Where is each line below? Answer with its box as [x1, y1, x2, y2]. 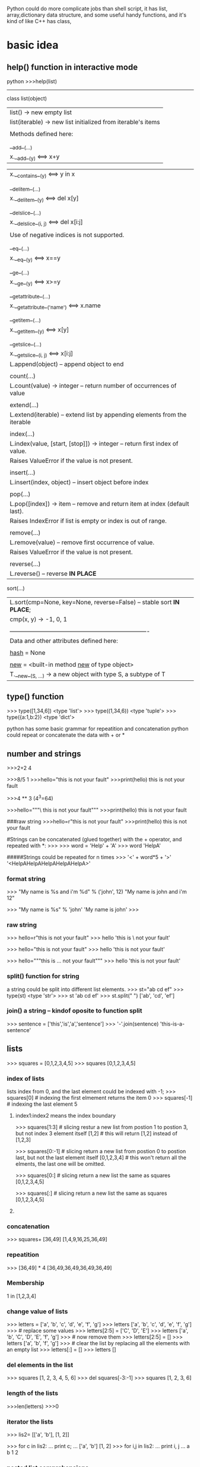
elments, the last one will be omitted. [15, 1160, 106, 1167]
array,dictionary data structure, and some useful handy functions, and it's [7, 11, 186, 18]
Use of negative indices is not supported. [9, 231, 125, 239]
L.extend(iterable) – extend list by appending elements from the [9, 411, 187, 419]
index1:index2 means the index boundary [15, 1112, 116, 1119]
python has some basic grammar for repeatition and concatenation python [7, 725, 189, 733]
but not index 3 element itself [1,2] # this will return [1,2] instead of [15, 1130, 177, 1137]
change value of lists [7, 1307, 68, 1315]
